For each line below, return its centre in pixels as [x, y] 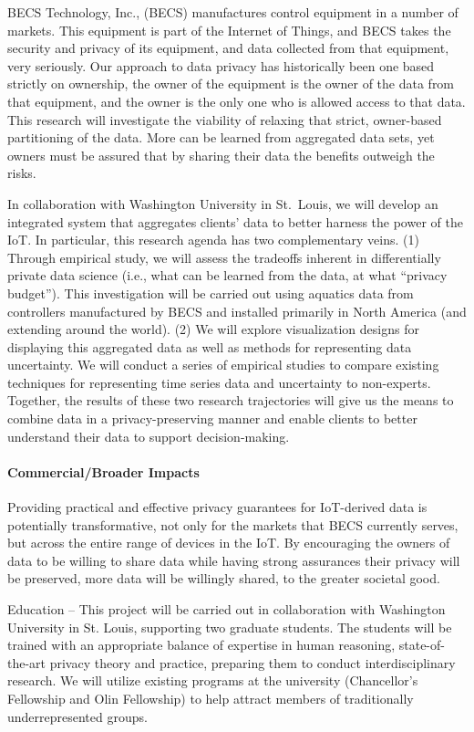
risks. [22, 173]
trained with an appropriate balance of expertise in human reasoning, [201, 645]
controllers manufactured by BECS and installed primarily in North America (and [237, 311]
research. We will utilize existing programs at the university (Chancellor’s [213, 680]
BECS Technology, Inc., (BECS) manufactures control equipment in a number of [233, 12]
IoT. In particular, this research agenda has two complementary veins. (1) [213, 240]
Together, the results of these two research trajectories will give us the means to [231, 400]
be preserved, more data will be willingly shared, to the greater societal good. [224, 578]
